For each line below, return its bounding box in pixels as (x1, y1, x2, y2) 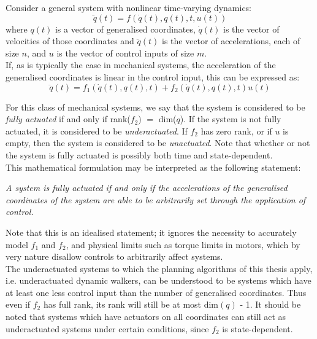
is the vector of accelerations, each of (161, 34, 300, 47)
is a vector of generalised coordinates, (55, 22, 196, 35)
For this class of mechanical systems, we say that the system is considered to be (6, 100, 305, 113)
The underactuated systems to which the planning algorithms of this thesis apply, (6, 262, 313, 275)
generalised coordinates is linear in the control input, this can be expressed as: (6, 70, 300, 83)
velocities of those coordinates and (6, 34, 134, 47)
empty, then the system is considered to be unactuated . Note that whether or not (6, 136, 310, 149)
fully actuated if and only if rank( (6, 112, 131, 125)
